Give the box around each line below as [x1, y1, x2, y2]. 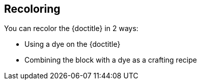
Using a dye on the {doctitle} [24, 40, 121, 49]
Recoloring [4, 3, 61, 15]
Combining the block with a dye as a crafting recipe [24, 55, 197, 65]
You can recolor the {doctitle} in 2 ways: [4, 24, 138, 33]
